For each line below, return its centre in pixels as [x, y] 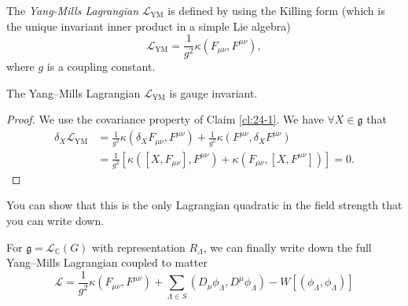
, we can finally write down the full [287, 247]
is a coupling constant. [101, 66]
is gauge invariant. [213, 92]
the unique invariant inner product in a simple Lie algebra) [149, 26]
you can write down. [55, 221]
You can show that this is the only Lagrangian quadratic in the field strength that [204, 205]
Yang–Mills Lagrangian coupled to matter [107, 262]
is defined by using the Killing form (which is [276, 10]
